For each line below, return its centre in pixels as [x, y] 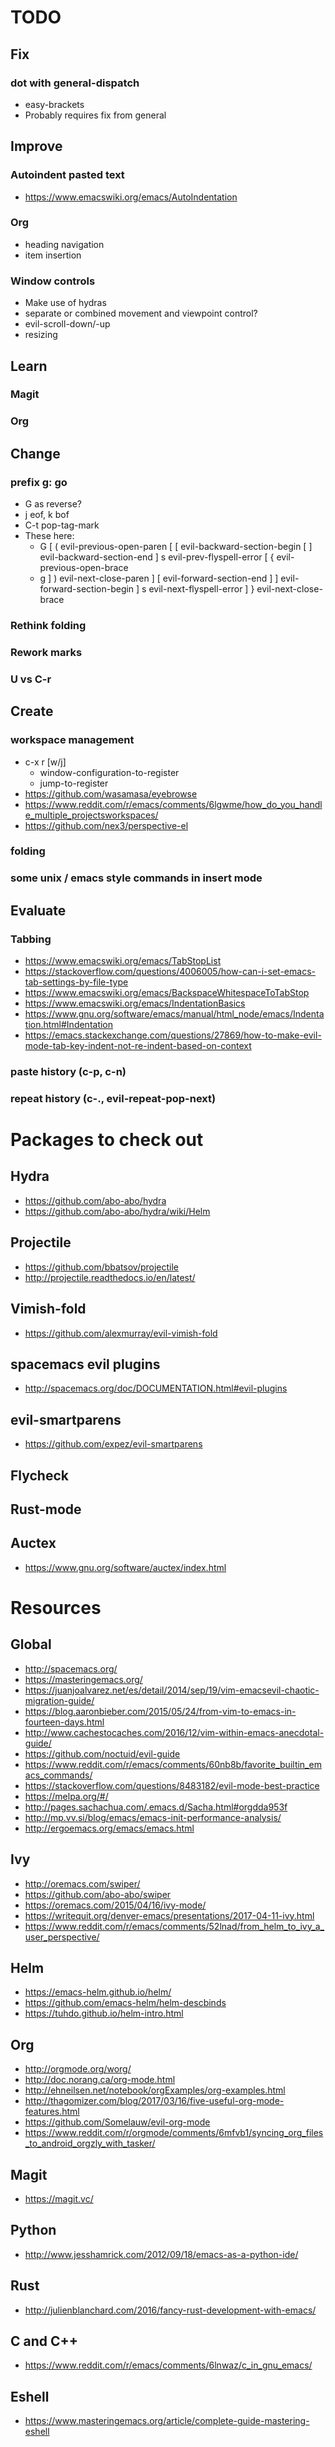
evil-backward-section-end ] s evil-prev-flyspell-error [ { [157, 557]
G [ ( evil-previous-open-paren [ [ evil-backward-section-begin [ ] [176, 547]
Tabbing [31, 939]
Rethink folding [48, 625]
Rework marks [46, 652]
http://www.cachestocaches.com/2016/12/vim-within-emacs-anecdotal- [174, 1732]
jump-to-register [74, 783]
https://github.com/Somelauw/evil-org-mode [117, 2122]
